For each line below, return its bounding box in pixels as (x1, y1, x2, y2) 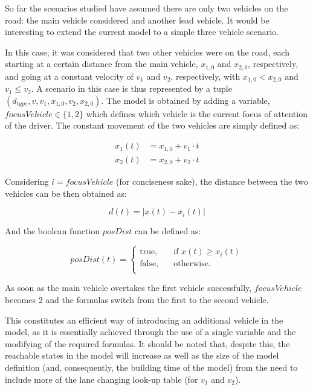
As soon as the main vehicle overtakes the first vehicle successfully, (5, 281, 252, 294)
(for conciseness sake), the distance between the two (116, 175, 308, 188)
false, (140, 260, 159, 269)
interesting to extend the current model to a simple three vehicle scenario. (5, 25, 279, 38)
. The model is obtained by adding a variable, (101, 94, 270, 106)
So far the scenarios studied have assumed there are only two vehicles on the (5, 2, 288, 14)
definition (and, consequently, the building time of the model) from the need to (5, 360, 298, 373)
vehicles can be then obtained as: (5, 187, 127, 199)
